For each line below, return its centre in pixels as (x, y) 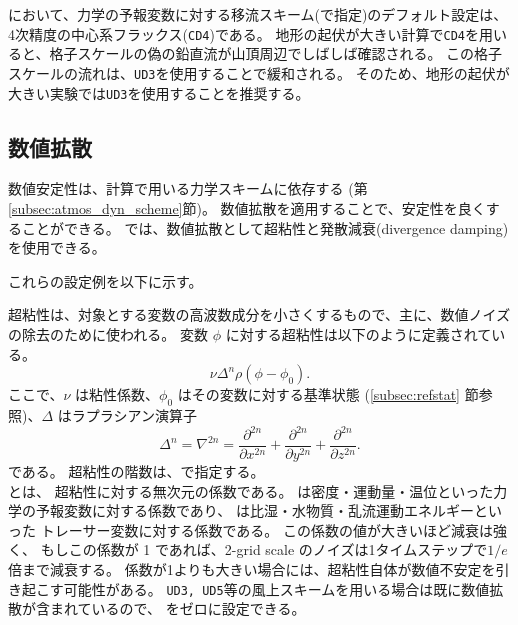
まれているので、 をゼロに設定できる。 (177, 608)
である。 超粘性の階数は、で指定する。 (136, 471)
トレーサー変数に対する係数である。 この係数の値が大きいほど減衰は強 (273, 529)
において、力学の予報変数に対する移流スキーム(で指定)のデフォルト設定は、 (258, 14)
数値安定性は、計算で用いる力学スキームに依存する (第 (188, 188)
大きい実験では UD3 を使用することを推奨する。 (159, 92)
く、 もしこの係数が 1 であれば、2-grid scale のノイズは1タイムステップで (248, 549)
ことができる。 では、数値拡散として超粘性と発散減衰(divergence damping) (265, 227)
